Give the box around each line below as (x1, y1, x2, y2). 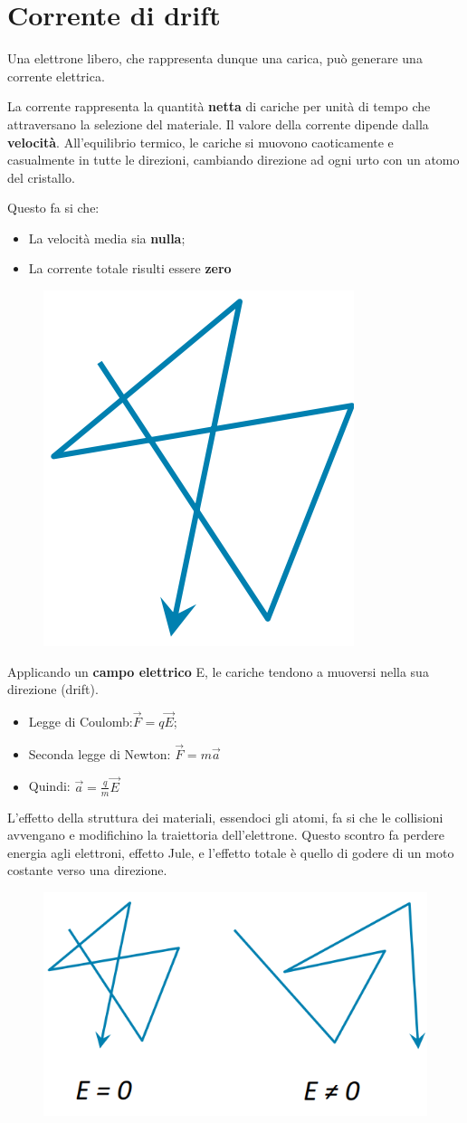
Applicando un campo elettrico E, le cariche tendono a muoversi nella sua (7, 661, 429, 680)
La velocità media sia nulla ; (28, 228, 186, 247)
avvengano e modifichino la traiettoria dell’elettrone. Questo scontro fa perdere (7, 825, 445, 844)
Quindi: (28, 776, 71, 795)
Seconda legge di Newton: (28, 744, 171, 763)
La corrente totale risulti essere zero (28, 259, 232, 278)
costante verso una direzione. (7, 861, 167, 880)
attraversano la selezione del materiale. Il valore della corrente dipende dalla (7, 114, 429, 133)
